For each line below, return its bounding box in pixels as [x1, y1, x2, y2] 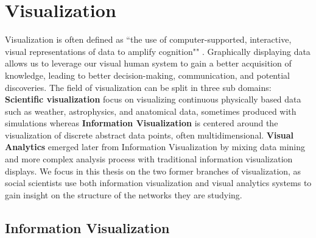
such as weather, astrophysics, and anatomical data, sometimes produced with [5, 104, 297, 117]
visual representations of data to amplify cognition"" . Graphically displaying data [5, 45, 311, 57]
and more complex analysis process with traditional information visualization [5, 153, 293, 165]
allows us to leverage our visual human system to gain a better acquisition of [5, 57, 292, 70]
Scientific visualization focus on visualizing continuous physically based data [5, 93, 301, 106]
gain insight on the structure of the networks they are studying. [5, 188, 242, 201]
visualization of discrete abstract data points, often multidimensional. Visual [5, 128, 294, 141]
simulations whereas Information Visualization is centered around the [5, 117, 278, 129]
